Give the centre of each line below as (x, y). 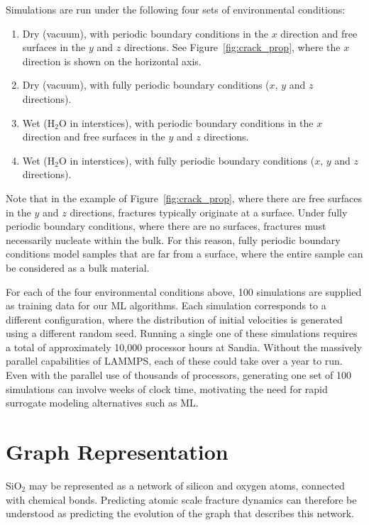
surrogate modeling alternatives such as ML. (102, 403)
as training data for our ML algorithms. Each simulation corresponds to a (166, 305)
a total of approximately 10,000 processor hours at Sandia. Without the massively (184, 347)
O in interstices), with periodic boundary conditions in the (186, 122)
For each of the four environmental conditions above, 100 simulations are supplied (184, 291)
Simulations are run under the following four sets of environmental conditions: (176, 9)
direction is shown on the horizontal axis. (112, 61)
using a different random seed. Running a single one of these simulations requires (182, 333)
